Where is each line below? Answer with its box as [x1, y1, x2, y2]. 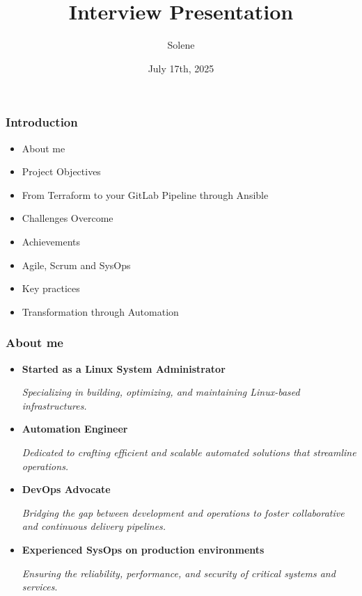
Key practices [22, 281, 80, 296]
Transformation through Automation [22, 304, 179, 319]
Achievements [22, 234, 81, 248]
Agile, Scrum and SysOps [22, 257, 131, 272]
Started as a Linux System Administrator [22, 361, 226, 376]
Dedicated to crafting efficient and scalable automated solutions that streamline [22, 444, 356, 459]
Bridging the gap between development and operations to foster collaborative [22, 505, 345, 520]
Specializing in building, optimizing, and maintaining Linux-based [22, 385, 300, 399]
